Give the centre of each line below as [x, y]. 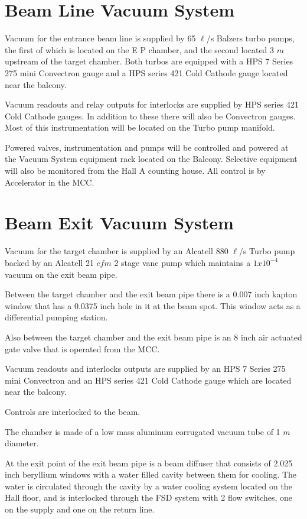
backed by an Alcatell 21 [49, 262]
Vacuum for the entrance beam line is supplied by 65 [100, 38]
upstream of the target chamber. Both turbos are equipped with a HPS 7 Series [149, 61]
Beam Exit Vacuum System [119, 223]
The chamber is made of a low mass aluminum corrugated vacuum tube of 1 [143, 431]
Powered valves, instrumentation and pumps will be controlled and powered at [147, 147]
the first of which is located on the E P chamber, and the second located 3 [140, 49]
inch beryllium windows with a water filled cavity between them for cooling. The [151, 474]
